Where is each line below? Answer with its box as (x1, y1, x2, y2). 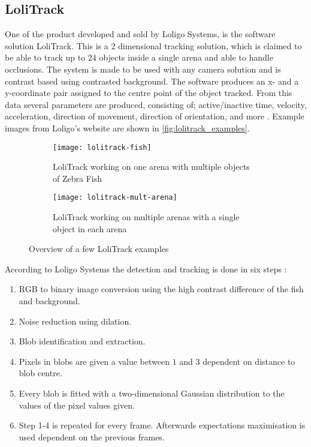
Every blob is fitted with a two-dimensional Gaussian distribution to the (19, 386, 285, 399)
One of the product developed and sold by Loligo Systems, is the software (5, 28, 276, 40)
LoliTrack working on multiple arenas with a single (53, 211, 240, 223)
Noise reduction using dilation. (19, 314, 132, 327)
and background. (19, 295, 80, 307)
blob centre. (19, 367, 62, 379)
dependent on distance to (203, 355, 295, 367)
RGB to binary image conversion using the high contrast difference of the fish (19, 283, 304, 295)
